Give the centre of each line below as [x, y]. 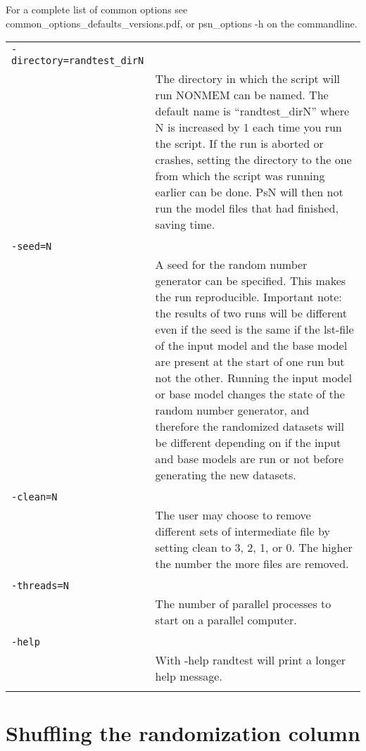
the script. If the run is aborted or [239, 144]
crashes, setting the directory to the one [253, 160]
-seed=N [32, 247]
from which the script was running [240, 176]
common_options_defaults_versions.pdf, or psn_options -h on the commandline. [182, 23]
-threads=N [40, 586]
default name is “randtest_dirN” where [252, 111]
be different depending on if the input [248, 443]
